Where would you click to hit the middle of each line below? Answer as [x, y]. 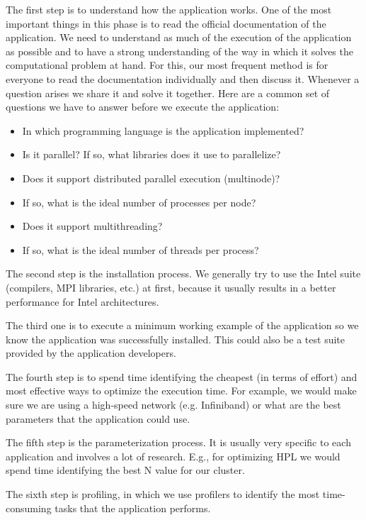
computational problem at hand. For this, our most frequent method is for [167, 65]
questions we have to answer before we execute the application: [143, 107]
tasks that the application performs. [133, 508]
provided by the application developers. [91, 353]
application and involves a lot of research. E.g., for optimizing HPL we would [173, 456]
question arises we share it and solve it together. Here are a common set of [168, 93]
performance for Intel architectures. [82, 301]
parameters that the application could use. [98, 418]
